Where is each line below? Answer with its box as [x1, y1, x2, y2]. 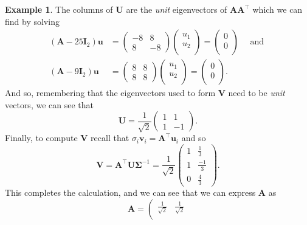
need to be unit [228, 86, 285, 99]
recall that [91, 131, 129, 144]
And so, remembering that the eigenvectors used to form [5, 86, 216, 99]
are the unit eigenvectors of [126, 3, 227, 15]
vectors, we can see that [5, 98, 94, 111]
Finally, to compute [5, 131, 78, 144]
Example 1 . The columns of [5, 3, 113, 15]
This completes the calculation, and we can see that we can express [5, 186, 256, 199]
